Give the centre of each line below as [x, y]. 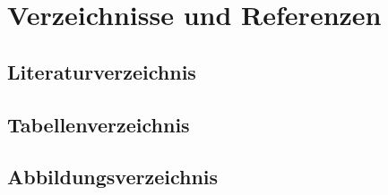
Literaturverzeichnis [102, 71]
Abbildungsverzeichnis [113, 177]
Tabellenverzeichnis [99, 124]
